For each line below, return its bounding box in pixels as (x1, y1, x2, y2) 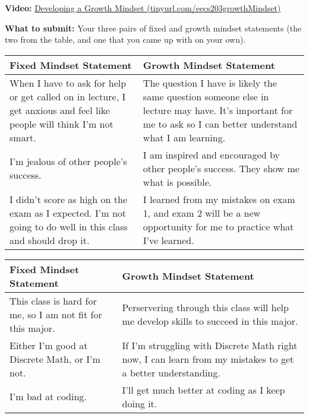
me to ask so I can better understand (143, 116, 298, 131)
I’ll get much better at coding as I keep (122, 382, 285, 397)
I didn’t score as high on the (10, 192, 128, 206)
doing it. (122, 396, 157, 410)
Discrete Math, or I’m (10, 351, 100, 366)
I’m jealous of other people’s (10, 154, 127, 169)
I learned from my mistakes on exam (143, 192, 295, 206)
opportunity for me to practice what (143, 219, 294, 233)
